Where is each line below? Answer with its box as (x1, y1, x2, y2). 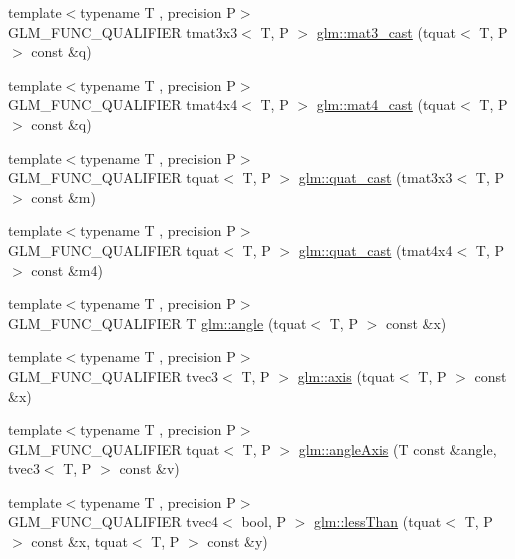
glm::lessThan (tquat (313, 511, 442, 532)
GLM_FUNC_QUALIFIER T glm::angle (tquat (8, 312, 307, 333)
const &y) (207, 531, 268, 552)
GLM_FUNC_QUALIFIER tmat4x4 (8, 94, 238, 115)
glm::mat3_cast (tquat (316, 21, 456, 42)
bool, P (241, 511, 286, 532)
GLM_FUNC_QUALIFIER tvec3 (8, 365, 219, 386)
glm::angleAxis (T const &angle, (298, 438, 497, 459)
